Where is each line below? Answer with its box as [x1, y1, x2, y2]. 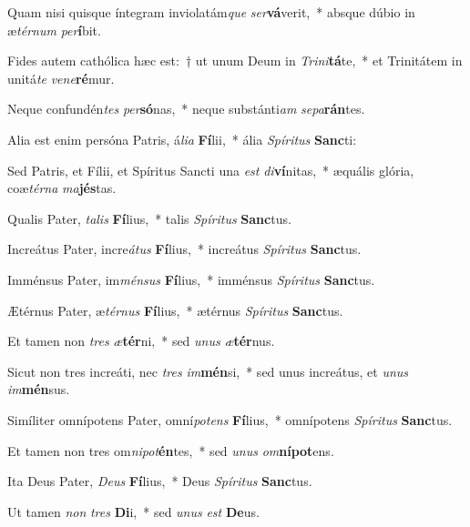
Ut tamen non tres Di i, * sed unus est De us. [7, 502, 260, 521]
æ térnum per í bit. [7, 20, 101, 39]
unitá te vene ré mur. [7, 68, 115, 87]
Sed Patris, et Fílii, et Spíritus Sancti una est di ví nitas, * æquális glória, [7, 160, 414, 179]
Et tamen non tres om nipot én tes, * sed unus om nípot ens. [7, 441, 334, 460]
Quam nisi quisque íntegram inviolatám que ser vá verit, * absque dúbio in [7, 3, 415, 21]
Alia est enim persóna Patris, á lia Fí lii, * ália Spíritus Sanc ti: [7, 129, 357, 148]
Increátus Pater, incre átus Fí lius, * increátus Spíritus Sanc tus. [7, 239, 362, 258]
